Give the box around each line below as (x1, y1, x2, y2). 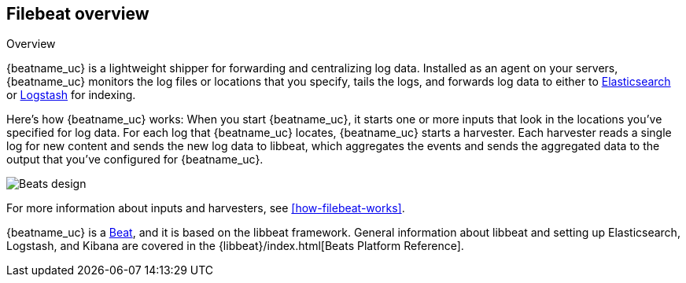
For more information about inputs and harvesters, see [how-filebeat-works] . (6, 201, 405, 215)
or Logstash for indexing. (6, 88, 136, 102)
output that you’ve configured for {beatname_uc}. (6, 153, 264, 167)
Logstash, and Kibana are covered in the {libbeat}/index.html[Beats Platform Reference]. (6, 239, 464, 253)
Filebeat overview (6, 4, 149, 24)
